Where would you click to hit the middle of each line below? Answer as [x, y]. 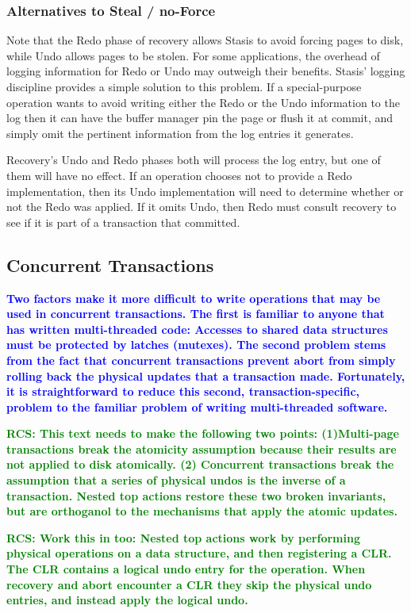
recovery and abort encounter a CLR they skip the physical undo [189, 584]
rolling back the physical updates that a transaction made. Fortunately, [206, 375]
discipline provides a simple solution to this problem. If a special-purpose [184, 86]
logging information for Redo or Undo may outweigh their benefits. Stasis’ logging [206, 71]
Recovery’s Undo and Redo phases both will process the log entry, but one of [194, 160]
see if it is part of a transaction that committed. [123, 222]
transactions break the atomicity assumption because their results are [202, 448]
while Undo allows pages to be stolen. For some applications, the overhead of [193, 55]
